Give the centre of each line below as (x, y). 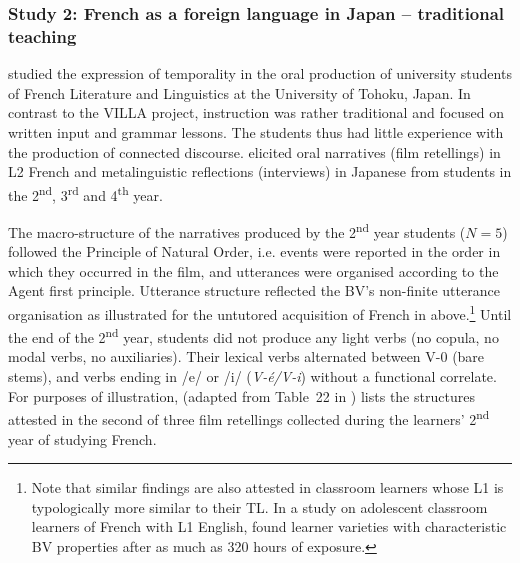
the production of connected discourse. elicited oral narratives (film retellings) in (254, 151)
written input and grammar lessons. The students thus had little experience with (256, 131)
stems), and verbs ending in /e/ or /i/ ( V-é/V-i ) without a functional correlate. (252, 376)
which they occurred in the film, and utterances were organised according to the (253, 270)
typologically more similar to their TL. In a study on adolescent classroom (259, 506)
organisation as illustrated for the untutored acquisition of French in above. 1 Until (260, 312)
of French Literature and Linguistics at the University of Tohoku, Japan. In (239, 92)
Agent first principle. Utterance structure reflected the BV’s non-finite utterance (254, 290)
